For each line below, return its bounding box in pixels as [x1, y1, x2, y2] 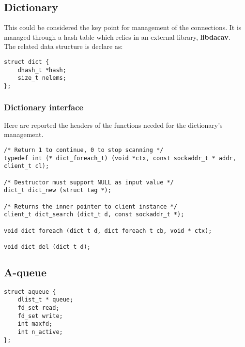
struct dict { [4, 58, 49, 65]
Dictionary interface [4, 101, 84, 113]
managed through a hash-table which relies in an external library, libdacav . [4, 31, 230, 42]
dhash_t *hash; [17, 66, 66, 74]
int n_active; [17, 329, 63, 336]
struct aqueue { [4, 288, 56, 295]
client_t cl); [4, 163, 49, 170]
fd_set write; [17, 312, 63, 319]
